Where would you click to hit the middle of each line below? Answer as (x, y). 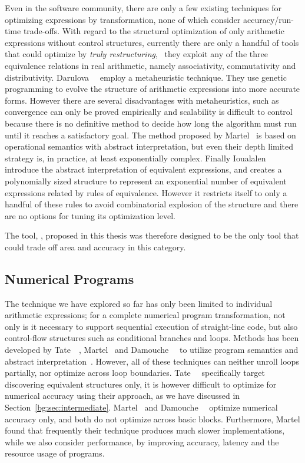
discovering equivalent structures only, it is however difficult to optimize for (141, 384)
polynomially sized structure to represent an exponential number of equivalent (146, 181)
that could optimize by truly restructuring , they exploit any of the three (136, 54)
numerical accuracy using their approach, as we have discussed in (122, 396)
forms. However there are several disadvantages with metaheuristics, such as (142, 100)
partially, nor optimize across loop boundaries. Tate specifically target (135, 373)
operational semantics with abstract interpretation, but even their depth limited (149, 146)
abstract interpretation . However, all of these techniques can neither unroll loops (152, 361)
